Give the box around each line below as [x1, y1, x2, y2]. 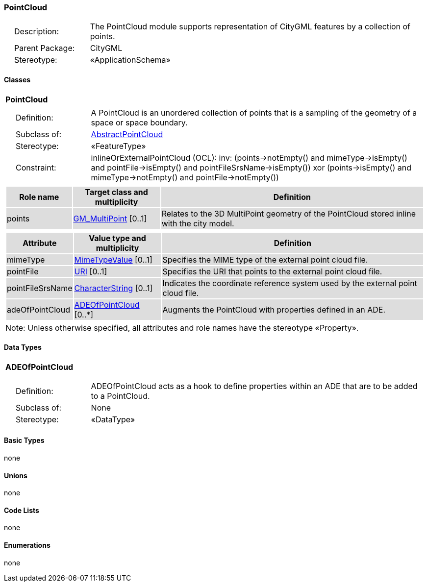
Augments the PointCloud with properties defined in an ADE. [162, 304, 386, 315]
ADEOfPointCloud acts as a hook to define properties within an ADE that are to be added [91, 381, 418, 391]
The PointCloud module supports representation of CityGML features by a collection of [90, 22, 411, 32]
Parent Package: [14, 43, 75, 53]
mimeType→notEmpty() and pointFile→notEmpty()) [91, 172, 279, 182]
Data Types [4, 343, 42, 352]
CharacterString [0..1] [74, 283, 153, 293]
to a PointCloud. [91, 391, 150, 401]
